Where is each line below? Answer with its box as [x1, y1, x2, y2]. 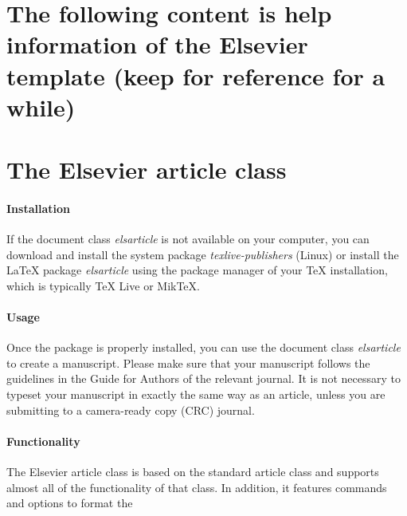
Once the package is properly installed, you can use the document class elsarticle [6, 339, 401, 356]
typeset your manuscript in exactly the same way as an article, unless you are [6, 386, 385, 403]
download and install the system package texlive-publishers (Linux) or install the [6, 246, 399, 262]
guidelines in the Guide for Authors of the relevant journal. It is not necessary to [6, 370, 401, 387]
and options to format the [6, 494, 133, 511]
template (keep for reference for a [6, 59, 385, 92]
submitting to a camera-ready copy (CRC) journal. [6, 401, 255, 418]
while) [6, 90, 76, 123]
